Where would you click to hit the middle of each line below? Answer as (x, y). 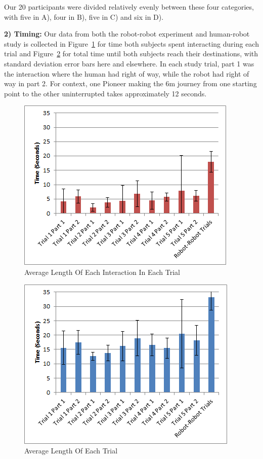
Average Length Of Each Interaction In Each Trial (102, 272)
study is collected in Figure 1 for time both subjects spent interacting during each (131, 43)
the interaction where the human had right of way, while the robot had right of (127, 73)
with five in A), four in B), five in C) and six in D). (84, 16)
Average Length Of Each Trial (71, 451)
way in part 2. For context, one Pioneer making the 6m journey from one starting (130, 83)
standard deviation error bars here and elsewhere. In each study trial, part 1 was (129, 63)
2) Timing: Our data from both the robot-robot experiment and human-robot (127, 34)
